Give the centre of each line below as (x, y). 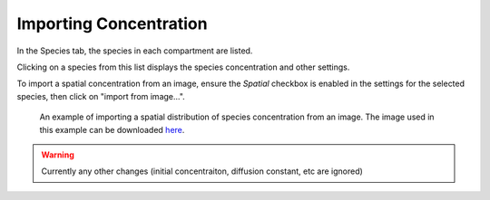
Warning (58, 155)
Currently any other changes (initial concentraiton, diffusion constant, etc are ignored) (202, 171)
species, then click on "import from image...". (101, 96)
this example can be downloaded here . (112, 129)
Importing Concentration (112, 24)
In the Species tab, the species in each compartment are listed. (135, 51)
